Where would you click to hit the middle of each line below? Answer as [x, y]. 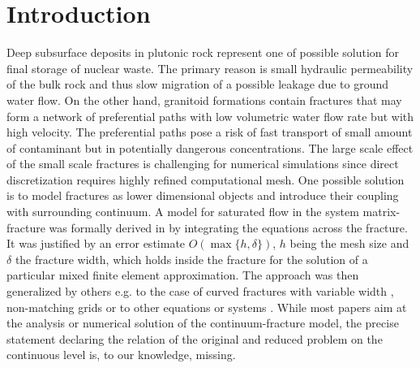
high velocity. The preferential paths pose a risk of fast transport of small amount [210, 132]
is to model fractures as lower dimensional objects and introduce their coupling [203, 195]
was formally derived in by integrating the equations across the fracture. [228, 227]
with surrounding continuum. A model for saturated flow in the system [183, 212]
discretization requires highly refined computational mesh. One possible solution [206, 179]
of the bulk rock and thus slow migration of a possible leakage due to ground [198, 84]
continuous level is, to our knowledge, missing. [121, 355]
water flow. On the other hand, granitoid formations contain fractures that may [204, 100]
